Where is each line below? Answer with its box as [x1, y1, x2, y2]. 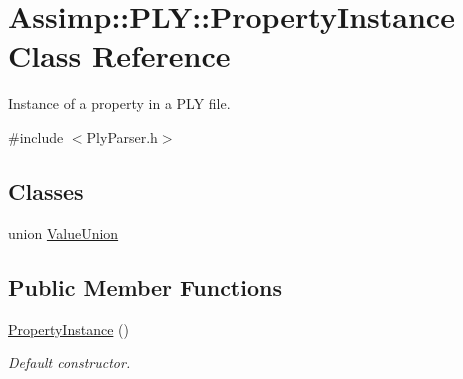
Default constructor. [8, 352, 131, 373]
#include [8, 126, 64, 147]
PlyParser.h [86, 126, 158, 147]
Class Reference [8, 35, 231, 76]
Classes [8, 175, 84, 206]
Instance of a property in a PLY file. [8, 93, 231, 114]
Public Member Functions [8, 271, 282, 302]
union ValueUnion [8, 222, 119, 243]
